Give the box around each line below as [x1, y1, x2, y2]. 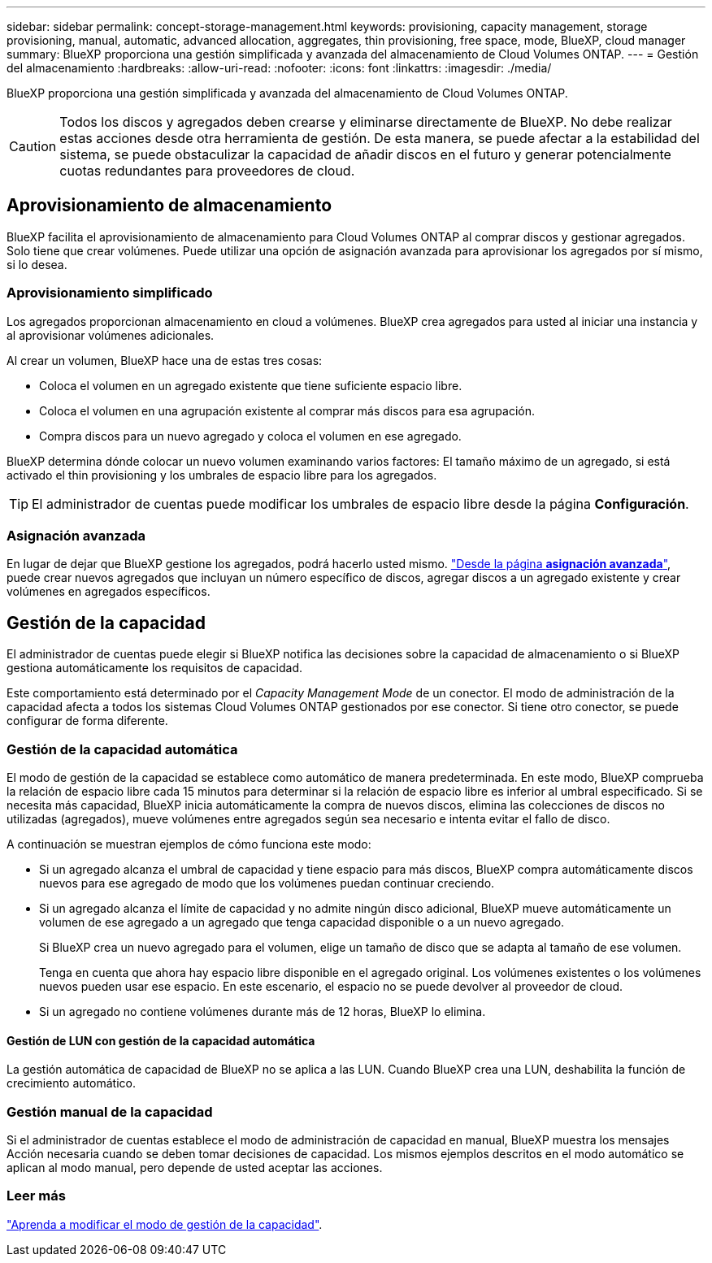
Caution [9, 138, 57, 154]
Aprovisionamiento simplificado [7, 284, 213, 302]
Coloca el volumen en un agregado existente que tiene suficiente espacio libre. [39, 378, 462, 393]
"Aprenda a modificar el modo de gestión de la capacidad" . [7, 1217, 323, 1231]
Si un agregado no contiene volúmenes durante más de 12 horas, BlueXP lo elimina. [39, 1004, 486, 1018]
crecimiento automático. [7, 1076, 136, 1091]
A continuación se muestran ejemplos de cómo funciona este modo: [7, 836, 371, 851]
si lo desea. [7, 257, 67, 271]
